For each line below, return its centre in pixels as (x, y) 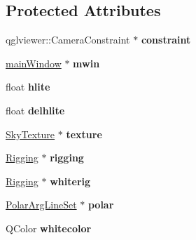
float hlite (28, 87)
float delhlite (35, 110)
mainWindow (34, 63)
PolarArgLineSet (41, 205)
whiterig (70, 181)
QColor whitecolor (49, 228)
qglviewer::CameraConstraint (68, 40)
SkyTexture (30, 134)
